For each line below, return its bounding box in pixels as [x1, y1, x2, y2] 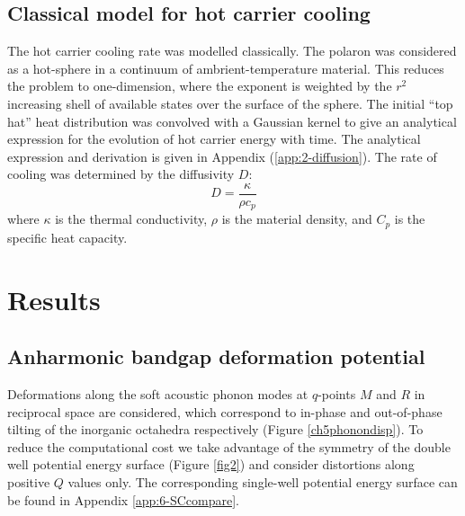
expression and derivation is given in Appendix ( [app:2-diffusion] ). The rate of [7, 147, 437, 165]
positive [7, 473, 50, 492]
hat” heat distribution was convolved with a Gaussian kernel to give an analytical [7, 111, 457, 130]
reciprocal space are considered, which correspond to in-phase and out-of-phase [7, 402, 443, 421]
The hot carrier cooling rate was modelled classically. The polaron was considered [7, 41, 457, 60]
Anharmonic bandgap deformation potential [7, 343, 425, 370]
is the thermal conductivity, [55, 209, 208, 228]
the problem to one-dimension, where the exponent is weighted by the [7, 76, 392, 95]
